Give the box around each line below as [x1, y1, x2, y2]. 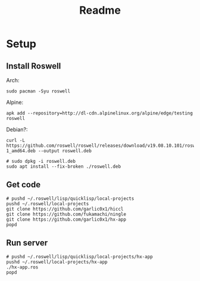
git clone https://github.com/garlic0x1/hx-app [6, 216, 127, 223]
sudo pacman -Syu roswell [6, 88, 70, 94]
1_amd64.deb [6, 148, 36, 154]
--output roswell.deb [37, 148, 92, 154]
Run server [6, 238, 48, 248]
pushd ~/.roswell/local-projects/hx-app [6, 259, 108, 265]
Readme [79, 4, 121, 17]
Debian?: [6, 126, 28, 133]
